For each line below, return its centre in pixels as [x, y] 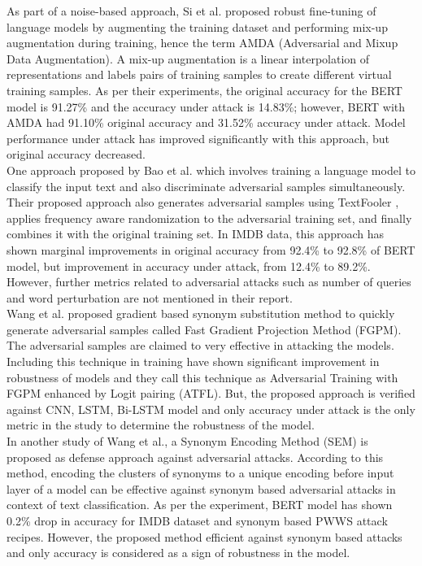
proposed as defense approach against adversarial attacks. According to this [195, 457]
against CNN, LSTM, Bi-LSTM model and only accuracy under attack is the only [211, 409]
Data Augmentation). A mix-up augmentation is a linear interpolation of [188, 58]
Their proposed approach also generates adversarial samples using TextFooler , [203, 202]
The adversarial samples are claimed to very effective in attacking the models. [200, 345]
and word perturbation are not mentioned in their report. [150, 297]
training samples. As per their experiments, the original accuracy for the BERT [204, 90]
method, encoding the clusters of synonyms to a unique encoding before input [200, 473]
